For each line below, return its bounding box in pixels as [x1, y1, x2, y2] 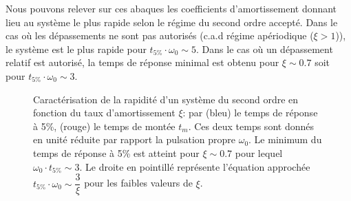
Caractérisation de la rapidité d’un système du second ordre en [33, 92, 299, 106]
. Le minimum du [248, 132, 322, 147]
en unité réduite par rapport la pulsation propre [33, 132, 235, 147]
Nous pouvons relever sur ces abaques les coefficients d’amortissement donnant [6, 1, 337, 15]
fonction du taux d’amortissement [33, 105, 175, 120]
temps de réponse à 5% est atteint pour [33, 145, 200, 160]
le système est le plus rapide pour [6, 41, 147, 56]
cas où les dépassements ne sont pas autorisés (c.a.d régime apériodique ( [6, 28, 314, 43]
